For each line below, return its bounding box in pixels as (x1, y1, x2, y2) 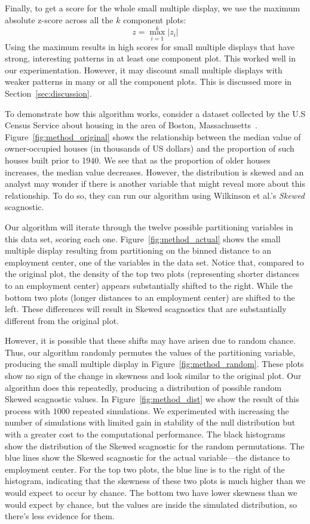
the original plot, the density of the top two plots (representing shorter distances (5, 267, 299, 280)
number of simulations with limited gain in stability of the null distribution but (5, 416, 296, 429)
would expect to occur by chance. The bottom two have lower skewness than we (5, 486, 297, 498)
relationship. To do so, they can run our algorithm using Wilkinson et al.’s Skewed (5, 189, 305, 201)
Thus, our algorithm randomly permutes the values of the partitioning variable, (5, 346, 296, 358)
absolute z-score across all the (5, 13, 113, 26)
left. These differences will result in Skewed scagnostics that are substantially (5, 303, 287, 315)
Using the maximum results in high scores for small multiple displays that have (5, 40, 295, 53)
